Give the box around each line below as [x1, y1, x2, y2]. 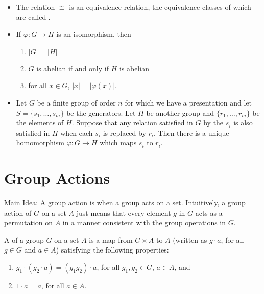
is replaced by [103, 127, 146, 138]
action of [4, 207, 32, 218]
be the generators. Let [66, 107, 136, 118]
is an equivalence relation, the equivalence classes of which [69, 2, 251, 12]
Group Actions [4, 167, 110, 188]
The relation [16, 2, 55, 12]
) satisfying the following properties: [56, 244, 169, 255]
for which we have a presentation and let [125, 97, 252, 108]
